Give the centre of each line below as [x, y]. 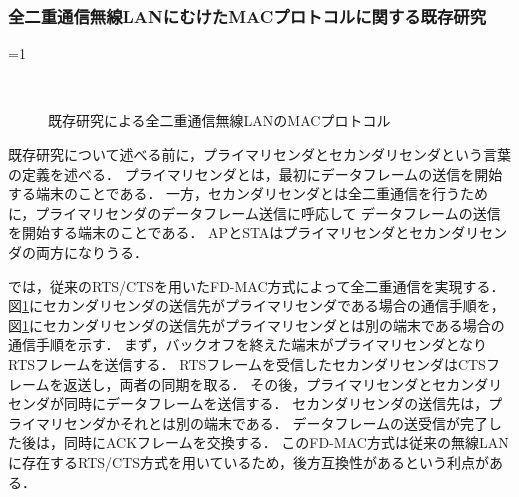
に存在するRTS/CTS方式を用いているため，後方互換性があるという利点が [248, 461]
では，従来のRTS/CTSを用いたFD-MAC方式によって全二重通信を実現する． [256, 285]
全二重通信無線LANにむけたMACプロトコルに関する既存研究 [247, 15]
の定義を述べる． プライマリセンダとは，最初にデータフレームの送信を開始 [255, 173]
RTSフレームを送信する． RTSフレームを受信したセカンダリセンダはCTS [247, 363]
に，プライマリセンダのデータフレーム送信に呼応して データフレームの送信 [254, 212]
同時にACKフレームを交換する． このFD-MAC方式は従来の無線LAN [286, 442]
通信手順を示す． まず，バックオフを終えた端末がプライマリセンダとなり [247, 344]
